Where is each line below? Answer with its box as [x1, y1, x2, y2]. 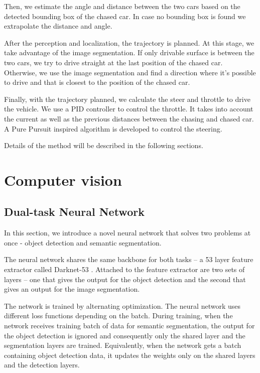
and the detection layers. [4, 359, 80, 370]
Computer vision [4, 169, 122, 190]
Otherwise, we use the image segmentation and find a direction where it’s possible [4, 67, 256, 77]
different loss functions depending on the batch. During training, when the [4, 310, 233, 321]
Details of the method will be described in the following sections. [4, 140, 203, 151]
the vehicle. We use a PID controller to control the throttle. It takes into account [4, 103, 253, 114]
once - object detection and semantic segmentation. [4, 237, 162, 247]
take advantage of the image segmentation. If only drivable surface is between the [4, 47, 254, 58]
